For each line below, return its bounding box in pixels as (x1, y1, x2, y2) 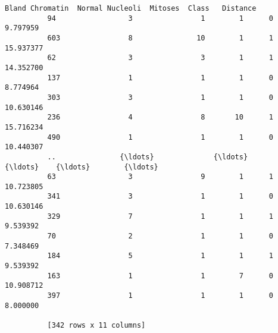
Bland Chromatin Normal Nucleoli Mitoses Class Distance (5, 4, 257, 12)
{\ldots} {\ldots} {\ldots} (5, 162, 158, 171)
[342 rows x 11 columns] (47, 321, 146, 329)
